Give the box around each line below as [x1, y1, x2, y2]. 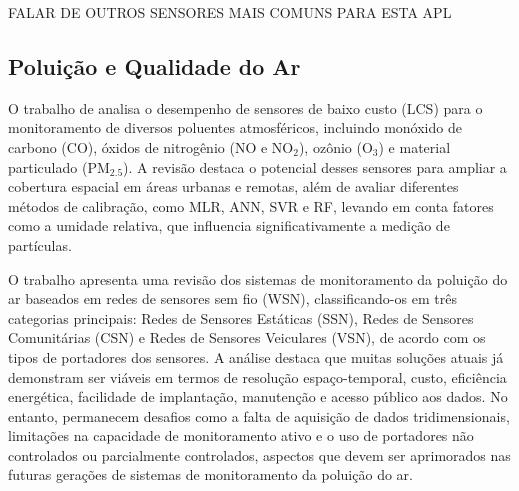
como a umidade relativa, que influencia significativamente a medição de [8, 215, 450, 236]
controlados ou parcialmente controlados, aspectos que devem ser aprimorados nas [8, 444, 511, 465]
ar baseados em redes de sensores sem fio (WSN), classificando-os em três [8, 288, 457, 309]
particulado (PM [8, 156, 110, 177]
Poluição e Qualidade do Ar [8, 50, 301, 81]
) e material [378, 136, 451, 157]
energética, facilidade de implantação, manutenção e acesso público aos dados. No [8, 386, 508, 407]
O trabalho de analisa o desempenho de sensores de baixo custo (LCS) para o [8, 97, 483, 118]
